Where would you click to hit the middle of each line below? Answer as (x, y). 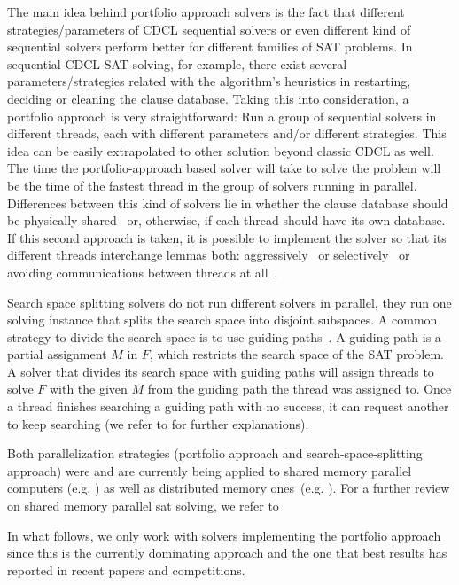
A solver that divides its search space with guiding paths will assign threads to (221, 371)
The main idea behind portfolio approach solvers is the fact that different (206, 12)
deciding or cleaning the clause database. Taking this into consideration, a (208, 98)
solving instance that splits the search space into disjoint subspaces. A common (222, 320)
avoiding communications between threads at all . (143, 272)
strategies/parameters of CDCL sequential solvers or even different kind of (209, 29)
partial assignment (57, 354)
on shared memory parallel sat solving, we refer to (143, 506)
